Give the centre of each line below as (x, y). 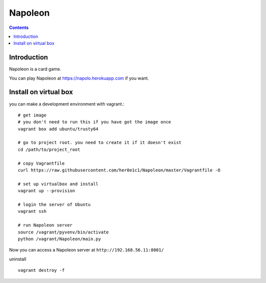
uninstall (18, 259)
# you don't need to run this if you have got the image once (95, 122)
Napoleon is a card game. (35, 69)
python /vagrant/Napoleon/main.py (59, 239)
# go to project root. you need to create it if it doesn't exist (100, 143)
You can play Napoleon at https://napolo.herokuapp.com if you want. (79, 78)
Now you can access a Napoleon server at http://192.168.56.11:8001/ (87, 250)
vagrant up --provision (47, 191)
